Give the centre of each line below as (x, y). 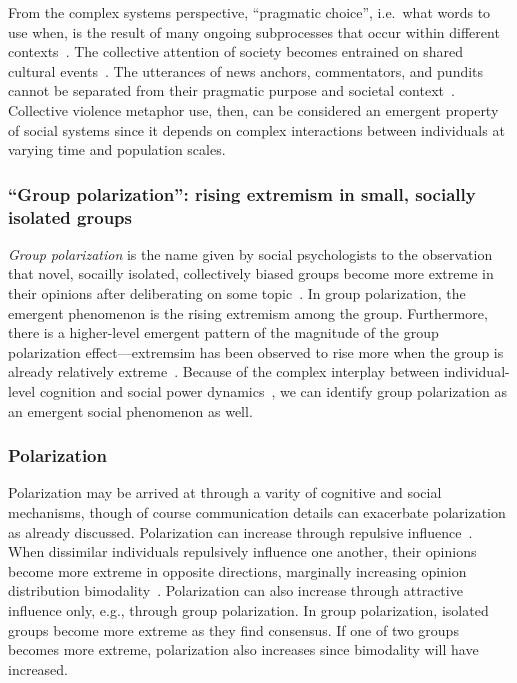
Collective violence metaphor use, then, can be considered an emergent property (253, 109)
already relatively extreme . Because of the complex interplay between (224, 371)
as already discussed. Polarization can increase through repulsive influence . (240, 531)
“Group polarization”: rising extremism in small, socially (242, 193)
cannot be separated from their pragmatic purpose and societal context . (231, 90)
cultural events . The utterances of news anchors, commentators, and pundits (246, 70)
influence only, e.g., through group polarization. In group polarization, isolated (248, 610)
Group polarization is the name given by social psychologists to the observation (250, 253)
